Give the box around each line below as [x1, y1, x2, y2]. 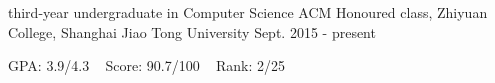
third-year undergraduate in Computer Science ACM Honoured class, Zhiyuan [8, 2, 488, 22]
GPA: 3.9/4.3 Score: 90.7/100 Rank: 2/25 [8, 55, 286, 76]
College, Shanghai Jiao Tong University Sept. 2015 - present [8, 21, 376, 42]
